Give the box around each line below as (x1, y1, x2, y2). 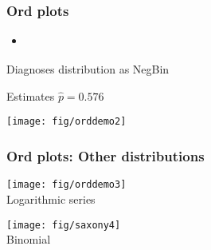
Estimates (6, 87, 55, 104)
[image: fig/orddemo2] (6, 116, 127, 128)
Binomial (6, 231, 51, 248)
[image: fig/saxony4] (6, 219, 121, 231)
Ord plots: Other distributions (6, 145, 205, 165)
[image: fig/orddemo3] (6, 179, 127, 191)
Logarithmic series (6, 190, 96, 207)
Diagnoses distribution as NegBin (6, 61, 170, 77)
